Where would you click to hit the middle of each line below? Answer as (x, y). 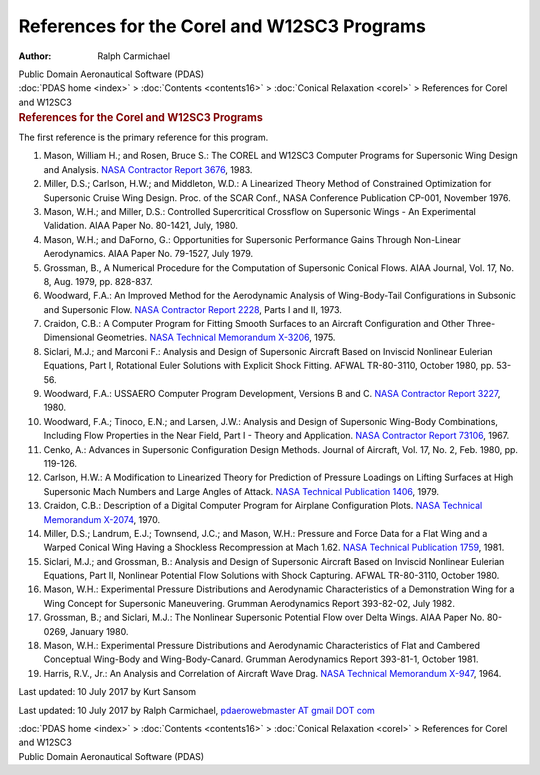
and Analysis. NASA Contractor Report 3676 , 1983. (148, 169)
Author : (35, 56)
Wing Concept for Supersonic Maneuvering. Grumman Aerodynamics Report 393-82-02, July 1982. (249, 603)
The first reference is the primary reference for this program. (143, 137)
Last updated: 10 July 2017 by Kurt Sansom (107, 692)
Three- (481, 324)
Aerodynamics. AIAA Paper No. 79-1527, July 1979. (148, 254)
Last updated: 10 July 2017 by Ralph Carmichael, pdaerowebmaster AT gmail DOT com (196, 710)
